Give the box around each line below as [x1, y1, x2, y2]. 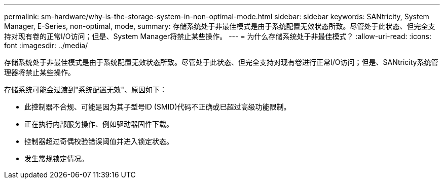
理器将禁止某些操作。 [4, 68, 75, 77]
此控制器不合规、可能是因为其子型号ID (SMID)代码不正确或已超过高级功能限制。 [24, 102, 291, 111]
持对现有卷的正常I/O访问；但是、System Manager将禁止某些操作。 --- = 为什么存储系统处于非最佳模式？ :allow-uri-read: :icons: [4, 32, 432, 41]
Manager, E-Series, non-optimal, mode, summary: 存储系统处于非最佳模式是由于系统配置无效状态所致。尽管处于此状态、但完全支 [4, 22, 435, 30]
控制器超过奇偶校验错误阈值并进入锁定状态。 [24, 137, 173, 145]
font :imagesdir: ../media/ [4, 41, 88, 50]
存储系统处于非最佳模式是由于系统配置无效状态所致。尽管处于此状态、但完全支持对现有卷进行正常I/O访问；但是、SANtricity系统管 [4, 58, 438, 66]
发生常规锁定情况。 [24, 154, 88, 163]
